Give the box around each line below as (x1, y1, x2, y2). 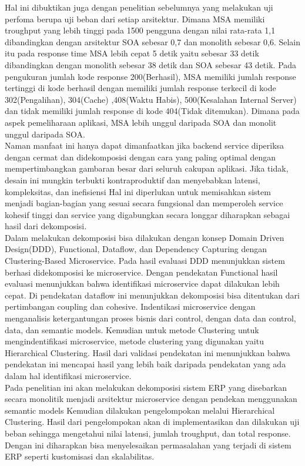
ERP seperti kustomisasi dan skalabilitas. (5, 450, 155, 462)
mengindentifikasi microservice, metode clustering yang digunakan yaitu (5, 335, 264, 347)
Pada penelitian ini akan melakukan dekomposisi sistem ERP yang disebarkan (5, 381, 287, 393)
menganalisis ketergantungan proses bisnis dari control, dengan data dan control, (5, 312, 296, 324)
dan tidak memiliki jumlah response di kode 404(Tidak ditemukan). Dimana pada (5, 105, 300, 117)
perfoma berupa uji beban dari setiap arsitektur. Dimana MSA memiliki (5, 12, 265, 25)
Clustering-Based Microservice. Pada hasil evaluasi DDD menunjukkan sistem (5, 254, 285, 267)
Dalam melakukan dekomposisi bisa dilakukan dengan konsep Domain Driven (5, 231, 284, 243)
